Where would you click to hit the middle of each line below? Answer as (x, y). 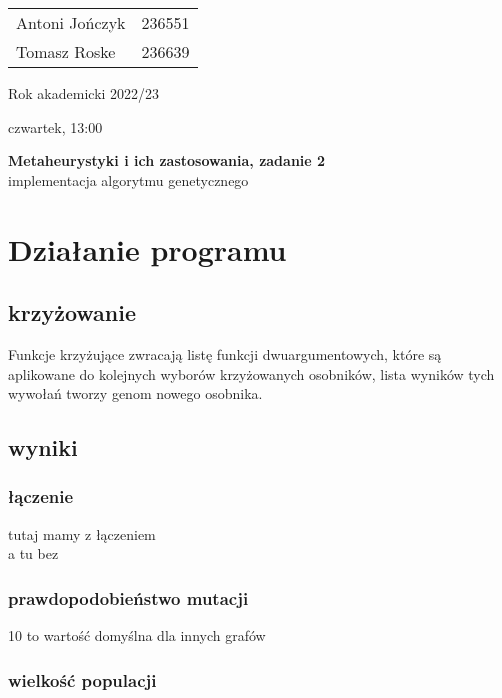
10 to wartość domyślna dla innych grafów (137, 635)
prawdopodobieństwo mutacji (128, 597)
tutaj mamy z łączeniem (82, 533)
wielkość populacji (82, 679)
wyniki (43, 447)
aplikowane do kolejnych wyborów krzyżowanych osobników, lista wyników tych (251, 373)
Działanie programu (147, 248)
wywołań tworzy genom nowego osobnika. (135, 393)
